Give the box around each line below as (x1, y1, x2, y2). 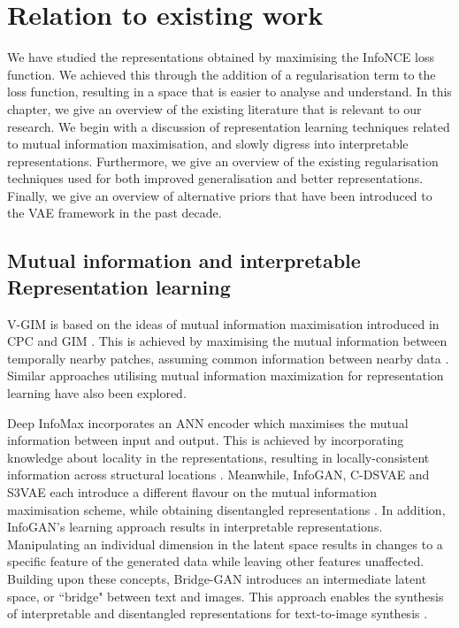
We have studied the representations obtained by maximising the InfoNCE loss (7, 48, 434, 66)
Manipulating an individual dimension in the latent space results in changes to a (7, 534, 443, 553)
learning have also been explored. (7, 384, 187, 402)
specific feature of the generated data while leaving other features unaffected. (7, 552, 425, 571)
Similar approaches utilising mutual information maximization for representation (7, 366, 444, 385)
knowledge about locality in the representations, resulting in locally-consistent (7, 448, 430, 466)
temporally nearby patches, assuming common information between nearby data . (7, 348, 449, 367)
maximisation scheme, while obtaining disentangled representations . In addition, (7, 500, 446, 518)
